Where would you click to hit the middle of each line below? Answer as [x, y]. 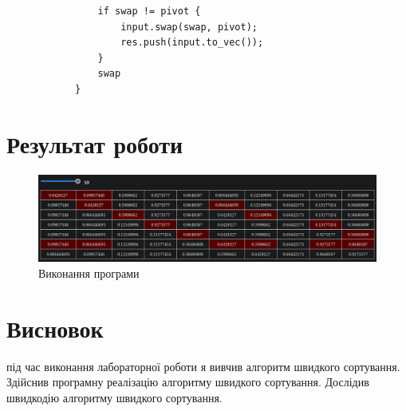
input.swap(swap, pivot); [189, 27]
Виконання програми [89, 273]
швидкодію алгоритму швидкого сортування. [114, 397]
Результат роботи [95, 143]
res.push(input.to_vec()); [192, 43]
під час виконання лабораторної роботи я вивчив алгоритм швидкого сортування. [203, 366]
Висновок [55, 328]
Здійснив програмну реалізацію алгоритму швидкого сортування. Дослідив [188, 382]
